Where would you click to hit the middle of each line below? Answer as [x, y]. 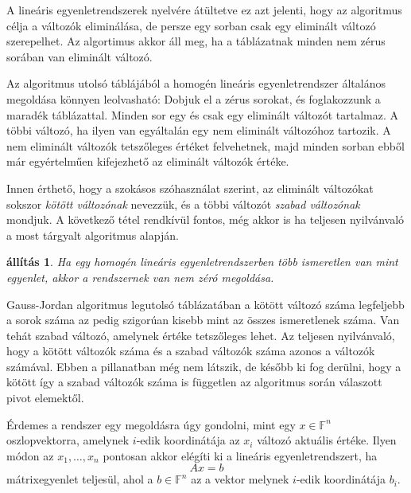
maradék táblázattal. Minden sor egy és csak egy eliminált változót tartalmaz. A [203, 114]
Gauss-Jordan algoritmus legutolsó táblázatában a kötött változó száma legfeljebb [205, 304]
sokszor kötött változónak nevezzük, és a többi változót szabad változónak [183, 203]
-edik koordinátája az [188, 440]
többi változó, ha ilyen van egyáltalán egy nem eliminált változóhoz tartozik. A [199, 130]
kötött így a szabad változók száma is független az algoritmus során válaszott [194, 382]
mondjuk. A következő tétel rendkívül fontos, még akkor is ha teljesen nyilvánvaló [205, 219]
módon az [30, 455]
